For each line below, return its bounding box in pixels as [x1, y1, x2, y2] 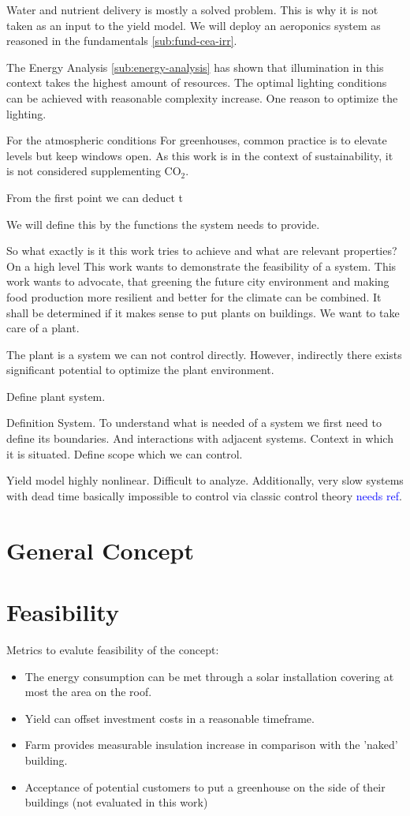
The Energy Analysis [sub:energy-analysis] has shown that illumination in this [6, 58, 384, 75]
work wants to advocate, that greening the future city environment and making [6, 273, 389, 290]
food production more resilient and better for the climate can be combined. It [6, 288, 382, 305]
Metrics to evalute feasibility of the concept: [6, 641, 219, 657]
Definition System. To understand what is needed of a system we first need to [6, 414, 382, 431]
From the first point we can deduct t [6, 189, 183, 205]
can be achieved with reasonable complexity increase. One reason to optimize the [6, 89, 398, 106]
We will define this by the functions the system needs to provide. [6, 215, 320, 232]
